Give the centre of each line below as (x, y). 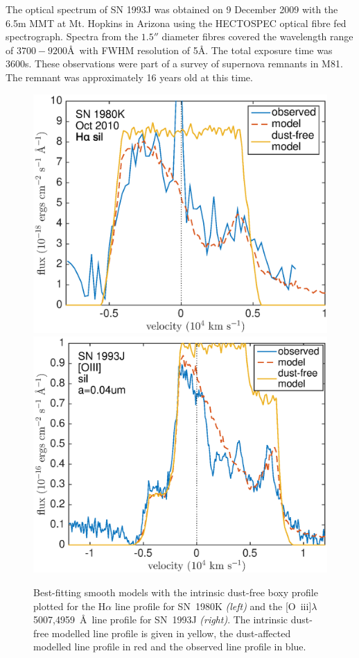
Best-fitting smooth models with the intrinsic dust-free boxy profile (176, 592)
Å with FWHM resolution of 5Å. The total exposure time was (200, 50)
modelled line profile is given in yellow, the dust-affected (171, 633)
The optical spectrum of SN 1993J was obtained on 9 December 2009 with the (172, 9)
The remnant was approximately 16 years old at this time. (129, 77)
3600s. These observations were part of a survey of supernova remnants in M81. (174, 64)
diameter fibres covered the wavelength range (257, 36)
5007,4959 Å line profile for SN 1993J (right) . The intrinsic (160, 619)
